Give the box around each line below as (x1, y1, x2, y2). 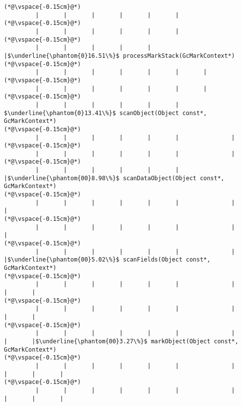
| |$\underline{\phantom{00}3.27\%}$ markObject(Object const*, (4, 337, 239, 345)
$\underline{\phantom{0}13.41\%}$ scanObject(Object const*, (4, 109, 207, 117)
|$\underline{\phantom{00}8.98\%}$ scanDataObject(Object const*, (4, 174, 225, 182)
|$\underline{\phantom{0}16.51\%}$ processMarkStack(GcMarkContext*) (4, 52, 235, 59)
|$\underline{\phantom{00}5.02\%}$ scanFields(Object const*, (4, 256, 211, 263)
